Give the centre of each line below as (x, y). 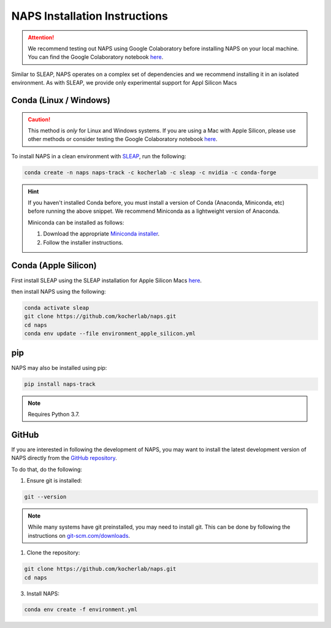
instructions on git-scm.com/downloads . (79, 535)
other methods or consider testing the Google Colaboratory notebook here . (123, 139)
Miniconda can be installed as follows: (76, 222)
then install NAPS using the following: (59, 291)
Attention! (41, 37)
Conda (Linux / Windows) (61, 100)
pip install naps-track (60, 384)
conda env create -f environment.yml (81, 610)
